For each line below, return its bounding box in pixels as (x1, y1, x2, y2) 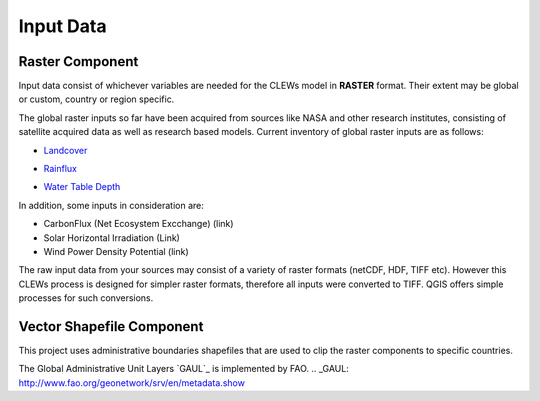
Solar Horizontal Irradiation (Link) (43, 231, 180, 244)
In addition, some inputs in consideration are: (18, 199, 204, 211)
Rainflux (43, 163, 77, 175)
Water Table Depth (43, 181, 121, 193)
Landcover (43, 144, 88, 156)
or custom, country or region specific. (18, 93, 175, 105)
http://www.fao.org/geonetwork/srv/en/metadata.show (18, 376, 245, 389)
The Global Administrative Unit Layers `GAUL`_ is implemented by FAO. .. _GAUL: (18, 363, 349, 375)
